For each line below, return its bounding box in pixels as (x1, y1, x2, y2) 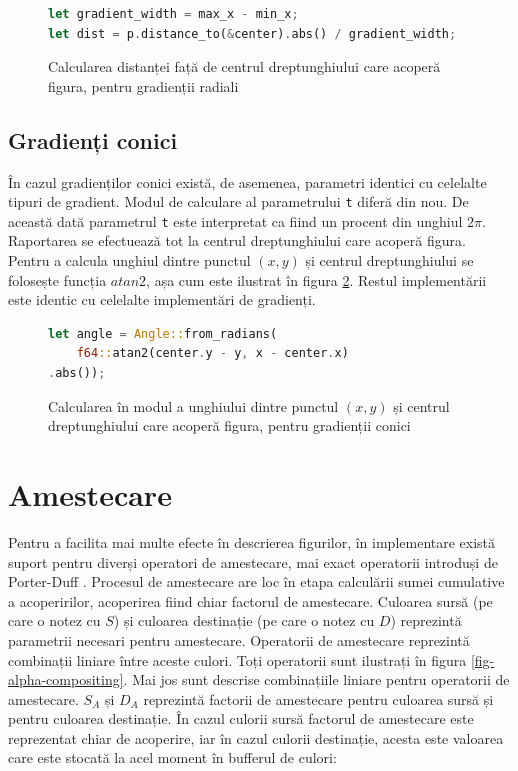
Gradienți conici (8, 124, 178, 155)
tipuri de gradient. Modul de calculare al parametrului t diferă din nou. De (8, 191, 469, 212)
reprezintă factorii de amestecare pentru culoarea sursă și (143, 688, 494, 709)
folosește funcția (8, 269, 107, 290)
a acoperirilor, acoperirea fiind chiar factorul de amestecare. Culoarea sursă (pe (8, 590, 493, 611)
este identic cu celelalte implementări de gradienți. (8, 289, 316, 310)
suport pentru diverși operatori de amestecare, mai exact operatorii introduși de (8, 551, 498, 572)
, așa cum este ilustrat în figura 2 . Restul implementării (146, 269, 487, 290)
